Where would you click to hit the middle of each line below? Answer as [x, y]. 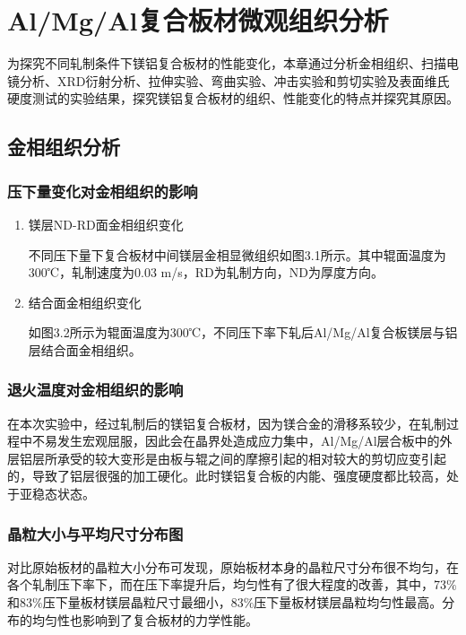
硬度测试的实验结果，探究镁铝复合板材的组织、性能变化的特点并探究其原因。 [233, 98]
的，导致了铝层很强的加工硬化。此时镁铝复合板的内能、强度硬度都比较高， [227, 476]
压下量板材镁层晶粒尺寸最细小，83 [143, 602]
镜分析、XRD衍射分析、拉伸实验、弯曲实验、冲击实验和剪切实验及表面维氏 [229, 80]
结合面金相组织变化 [85, 302]
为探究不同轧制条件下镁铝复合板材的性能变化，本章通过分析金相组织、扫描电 [233, 63]
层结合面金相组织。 [85, 349]
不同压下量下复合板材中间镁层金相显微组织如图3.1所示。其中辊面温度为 [237, 254]
